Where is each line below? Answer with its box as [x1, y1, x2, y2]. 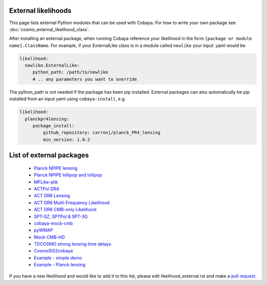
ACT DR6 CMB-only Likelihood [34, 207, 96, 213]
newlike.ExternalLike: [25, 63, 80, 69]
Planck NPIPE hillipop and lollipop [34, 172, 102, 178]
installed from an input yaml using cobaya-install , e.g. [9, 96, 126, 102]
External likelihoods [9, 6, 72, 15]
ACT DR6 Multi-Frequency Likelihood [34, 200, 110, 206]
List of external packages [9, 151, 89, 160]
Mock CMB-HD [34, 234, 65, 240]
